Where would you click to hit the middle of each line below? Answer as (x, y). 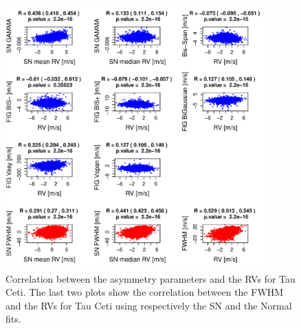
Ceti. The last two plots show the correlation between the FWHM (145, 292)
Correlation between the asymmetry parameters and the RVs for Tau (150, 278)
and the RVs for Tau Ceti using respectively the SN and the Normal (149, 305)
